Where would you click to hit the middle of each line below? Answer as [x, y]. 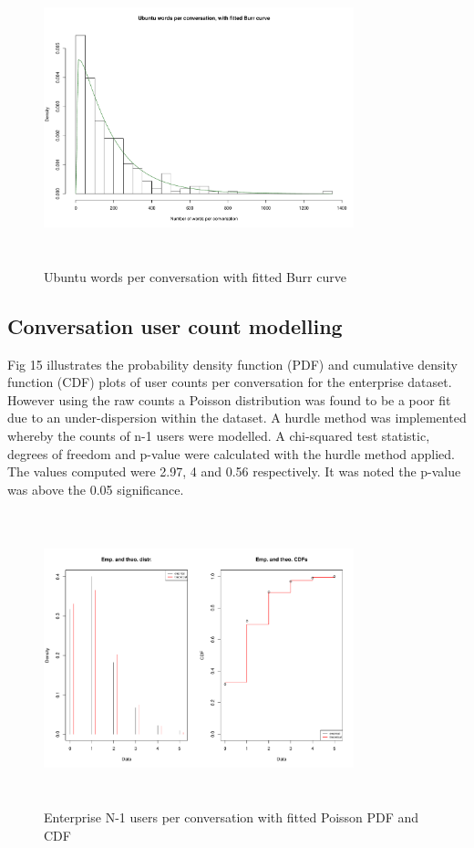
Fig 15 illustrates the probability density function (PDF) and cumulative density [232, 364]
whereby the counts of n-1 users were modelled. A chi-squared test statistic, [219, 436]
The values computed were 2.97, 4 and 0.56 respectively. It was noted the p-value [234, 471]
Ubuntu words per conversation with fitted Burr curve [195, 276]
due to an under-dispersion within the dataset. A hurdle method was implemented [237, 418]
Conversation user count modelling [175, 325]
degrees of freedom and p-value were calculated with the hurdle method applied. [232, 453]
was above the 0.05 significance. [96, 489]
